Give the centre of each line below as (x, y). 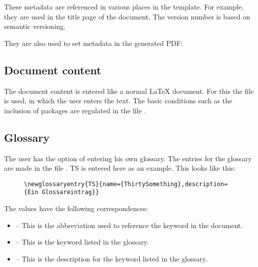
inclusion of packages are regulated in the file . (75, 110)
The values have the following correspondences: (76, 208)
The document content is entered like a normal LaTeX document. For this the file (129, 91)
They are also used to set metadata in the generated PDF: (94, 43)
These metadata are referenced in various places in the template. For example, (124, 6)
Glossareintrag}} (70, 192)
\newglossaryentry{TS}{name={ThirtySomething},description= (126, 184)
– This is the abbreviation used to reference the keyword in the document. (129, 225)
